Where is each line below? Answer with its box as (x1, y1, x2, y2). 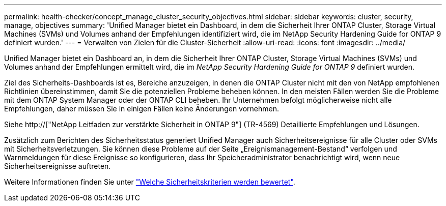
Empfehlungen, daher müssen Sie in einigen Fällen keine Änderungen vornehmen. (4, 104, 280, 113)
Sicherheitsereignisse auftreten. (4, 162, 111, 170)
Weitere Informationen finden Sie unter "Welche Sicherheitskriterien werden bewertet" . (4, 178, 295, 186)
